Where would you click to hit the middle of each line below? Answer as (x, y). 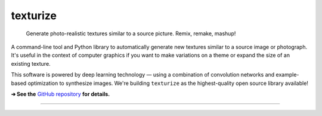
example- (287, 75)
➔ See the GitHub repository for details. (61, 94)
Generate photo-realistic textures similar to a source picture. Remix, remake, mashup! (131, 33)
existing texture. (31, 63)
